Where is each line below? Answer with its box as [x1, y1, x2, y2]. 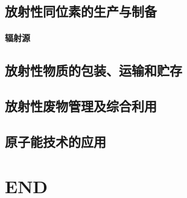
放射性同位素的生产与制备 [5, 2, 157, 21]
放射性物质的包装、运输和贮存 [5, 61, 182, 80]
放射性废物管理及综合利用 [5, 97, 157, 115]
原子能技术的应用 [5, 132, 106, 150]
